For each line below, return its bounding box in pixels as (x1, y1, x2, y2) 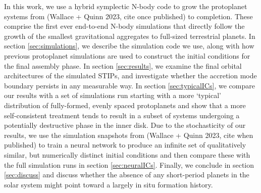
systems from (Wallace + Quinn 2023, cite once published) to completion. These (4, 11, 253, 21)
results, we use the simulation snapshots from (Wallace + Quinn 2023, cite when (4, 129, 253, 140)
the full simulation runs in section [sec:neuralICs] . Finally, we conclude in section (4, 159, 254, 170)
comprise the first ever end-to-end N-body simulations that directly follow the (4, 21, 245, 31)
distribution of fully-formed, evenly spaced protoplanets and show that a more (4, 100, 246, 110)
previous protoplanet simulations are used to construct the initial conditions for (4, 50, 250, 61)
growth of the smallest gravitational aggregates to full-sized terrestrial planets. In (4, 30, 255, 41)
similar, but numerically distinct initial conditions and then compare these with (4, 149, 250, 160)
